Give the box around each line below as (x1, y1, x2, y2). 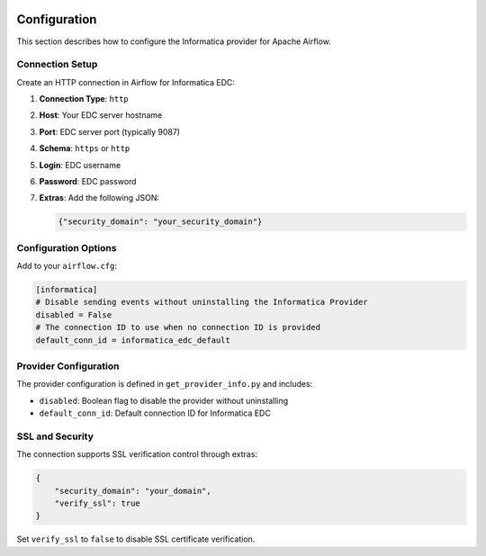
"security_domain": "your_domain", (54, 486, 211, 496)
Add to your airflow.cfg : (16, 261, 117, 272)
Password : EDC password (39, 176, 137, 186)
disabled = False (35, 309, 112, 319)
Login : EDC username (39, 159, 121, 170)
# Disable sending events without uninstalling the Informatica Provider (35, 297, 368, 308)
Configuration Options (16, 241, 117, 254)
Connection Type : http (39, 94, 130, 104)
